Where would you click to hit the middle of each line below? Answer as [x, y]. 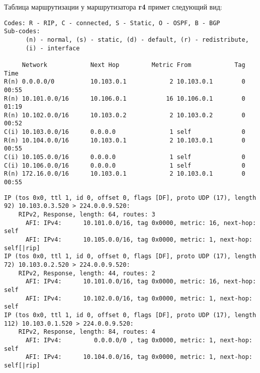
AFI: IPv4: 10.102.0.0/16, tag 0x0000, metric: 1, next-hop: [139, 298]
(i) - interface [53, 48]
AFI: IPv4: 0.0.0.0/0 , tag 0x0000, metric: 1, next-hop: [139, 340]
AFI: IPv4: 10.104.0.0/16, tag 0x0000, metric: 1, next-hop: [139, 357]
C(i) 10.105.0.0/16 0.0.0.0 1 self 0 [125, 157]
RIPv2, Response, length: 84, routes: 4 [87, 332]
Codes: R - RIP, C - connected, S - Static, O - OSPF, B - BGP [112, 23]
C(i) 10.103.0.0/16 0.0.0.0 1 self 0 [125, 132]
